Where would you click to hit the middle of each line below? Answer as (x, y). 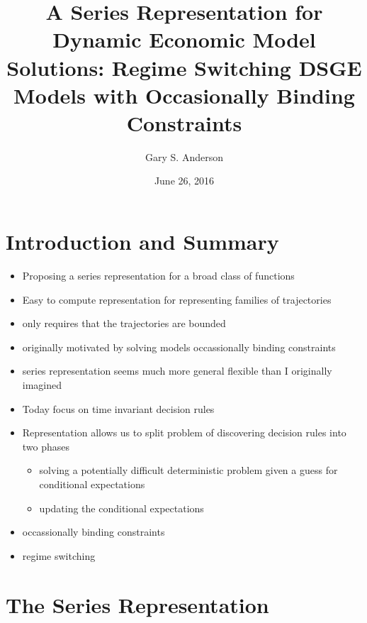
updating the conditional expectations (122, 508)
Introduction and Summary (142, 242)
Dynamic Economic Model (184, 39)
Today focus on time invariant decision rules (118, 408)
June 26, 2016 (184, 181)
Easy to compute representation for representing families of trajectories (177, 299)
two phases (46, 446)
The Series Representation (137, 604)
